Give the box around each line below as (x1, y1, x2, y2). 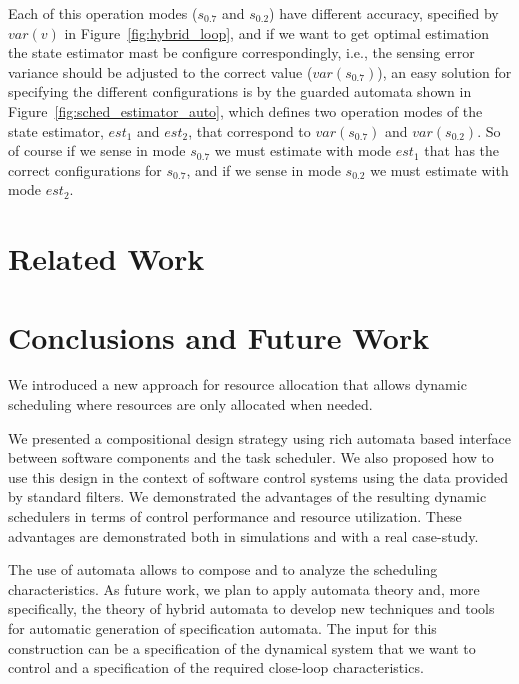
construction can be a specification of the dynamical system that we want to (8, 637, 476, 658)
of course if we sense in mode (8, 140, 186, 161)
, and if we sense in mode (186, 159, 341, 180)
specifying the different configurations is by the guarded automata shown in (8, 81, 472, 102)
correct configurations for (8, 159, 162, 180)
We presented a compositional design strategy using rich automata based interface (8, 427, 512, 448)
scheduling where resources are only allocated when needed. (8, 394, 373, 415)
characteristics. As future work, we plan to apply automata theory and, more (8, 578, 480, 599)
